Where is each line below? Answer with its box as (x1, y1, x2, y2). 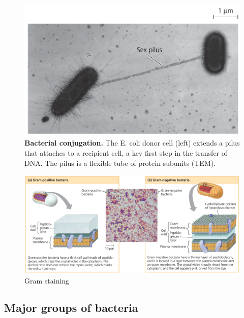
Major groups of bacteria (4, 300, 138, 315)
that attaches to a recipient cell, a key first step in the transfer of (24, 147, 228, 158)
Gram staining (24, 275, 70, 286)
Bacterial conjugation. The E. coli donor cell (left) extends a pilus (24, 137, 240, 148)
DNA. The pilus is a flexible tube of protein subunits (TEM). (24, 157, 216, 168)
